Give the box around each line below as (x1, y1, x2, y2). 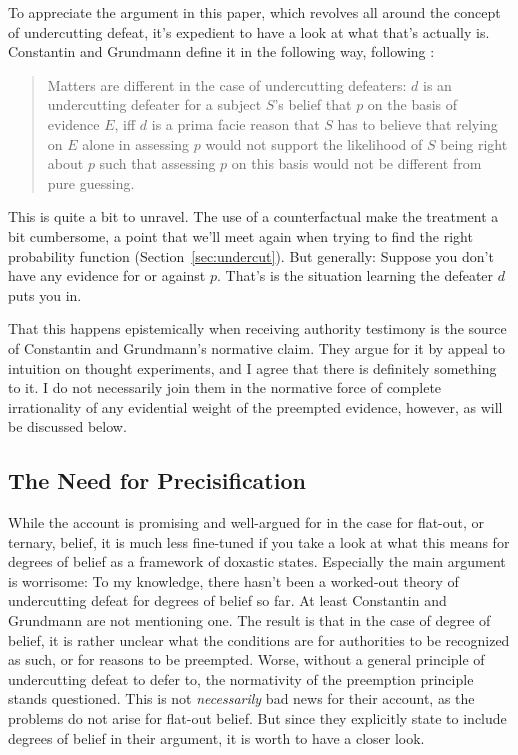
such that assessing (99, 153, 216, 174)
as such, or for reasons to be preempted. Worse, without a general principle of (8, 649, 485, 670)
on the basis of (367, 94, 458, 115)
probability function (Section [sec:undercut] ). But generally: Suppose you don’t (8, 245, 494, 266)
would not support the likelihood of (205, 133, 423, 154)
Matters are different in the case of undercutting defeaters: (47, 74, 407, 95)
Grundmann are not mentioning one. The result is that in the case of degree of (8, 610, 491, 631)
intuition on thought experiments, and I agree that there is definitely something (8, 357, 497, 378)
